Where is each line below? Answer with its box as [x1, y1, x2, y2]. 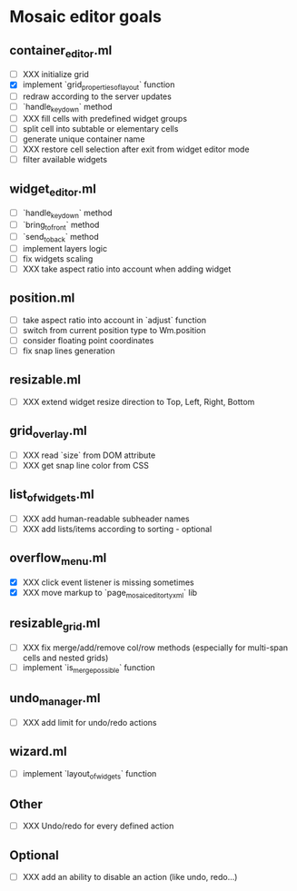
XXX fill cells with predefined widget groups [22, 113, 188, 124]
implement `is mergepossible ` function [22, 661, 156, 675]
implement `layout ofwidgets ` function [22, 767, 157, 781]
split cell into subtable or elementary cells [22, 123, 179, 134]
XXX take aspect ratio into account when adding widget [22, 263, 232, 274]
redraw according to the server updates [22, 91, 173, 102]
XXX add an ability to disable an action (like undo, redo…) [22, 872, 238, 883]
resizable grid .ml [9, 616, 101, 633]
